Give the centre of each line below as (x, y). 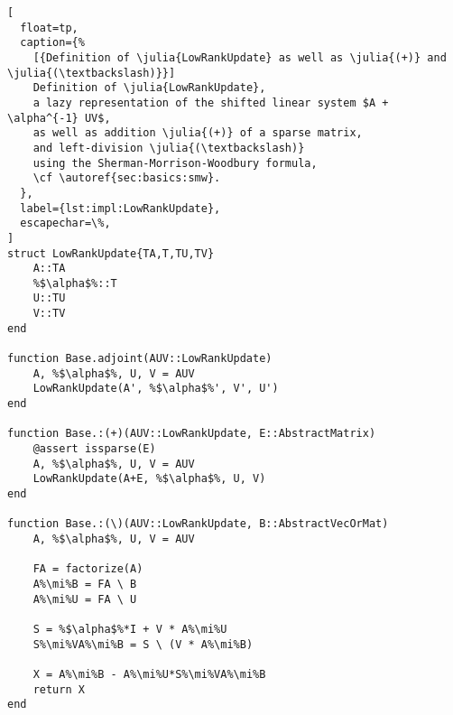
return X (59, 689)
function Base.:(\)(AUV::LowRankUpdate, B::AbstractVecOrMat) (198, 524)
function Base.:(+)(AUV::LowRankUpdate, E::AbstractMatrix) (192, 434)
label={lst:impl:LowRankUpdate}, (120, 208)
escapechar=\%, (65, 223)
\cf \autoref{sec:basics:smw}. (127, 178)
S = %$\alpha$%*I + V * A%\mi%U (130, 629)
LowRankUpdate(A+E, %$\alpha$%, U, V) (149, 479)
